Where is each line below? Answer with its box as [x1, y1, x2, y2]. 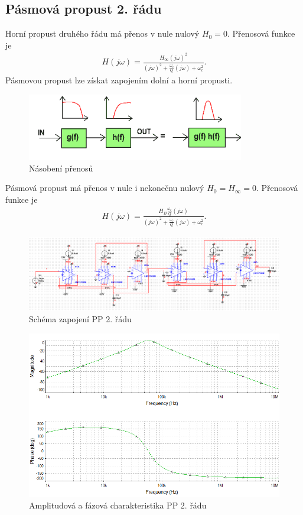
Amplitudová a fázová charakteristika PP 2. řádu [29, 499, 207, 511]
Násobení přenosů [29, 161, 93, 174]
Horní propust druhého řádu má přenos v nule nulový [5, 27, 200, 40]
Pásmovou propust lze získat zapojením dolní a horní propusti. [5, 74, 233, 86]
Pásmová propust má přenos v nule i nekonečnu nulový [5, 182, 204, 194]
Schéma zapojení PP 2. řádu [29, 313, 132, 325]
